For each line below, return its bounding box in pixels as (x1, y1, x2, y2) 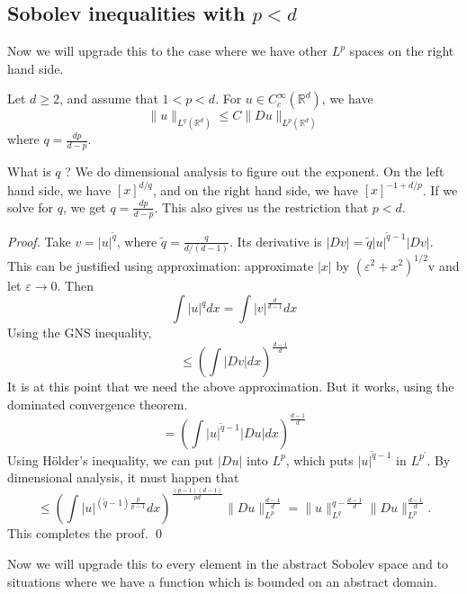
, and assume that (59, 89, 158, 108)
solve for (7, 197, 54, 216)
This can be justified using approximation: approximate (7, 256, 314, 274)
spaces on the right (349, 41, 454, 60)
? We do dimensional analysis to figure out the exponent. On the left (65, 162, 445, 181)
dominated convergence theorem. (7, 394, 188, 413)
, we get (62, 197, 106, 216)
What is (7, 162, 51, 181)
